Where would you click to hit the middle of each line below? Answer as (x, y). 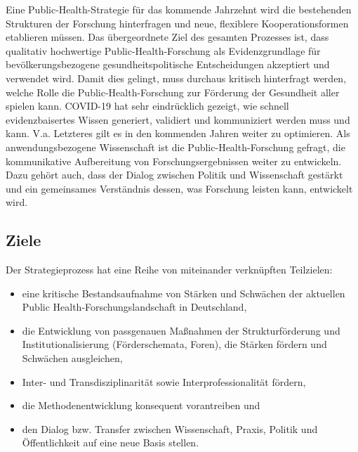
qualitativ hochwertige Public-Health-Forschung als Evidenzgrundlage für (163, 50)
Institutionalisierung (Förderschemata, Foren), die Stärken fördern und (174, 344)
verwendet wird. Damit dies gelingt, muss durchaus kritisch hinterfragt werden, (176, 78)
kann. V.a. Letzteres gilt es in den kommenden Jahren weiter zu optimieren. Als (178, 133)
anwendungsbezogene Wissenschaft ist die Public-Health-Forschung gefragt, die (175, 147)
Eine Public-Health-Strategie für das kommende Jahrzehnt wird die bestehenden (179, 9)
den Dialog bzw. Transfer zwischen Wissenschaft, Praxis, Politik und (170, 428)
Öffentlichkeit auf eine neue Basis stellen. (111, 443)
